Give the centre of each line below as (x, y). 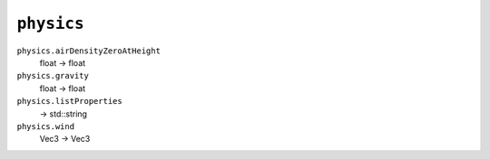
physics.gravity (53, 76)
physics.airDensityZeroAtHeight (88, 51)
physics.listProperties (69, 101)
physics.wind (46, 126)
